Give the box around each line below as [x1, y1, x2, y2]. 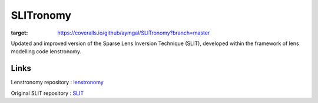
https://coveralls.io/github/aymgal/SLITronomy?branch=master [57, 29, 210, 36]
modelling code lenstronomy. [11, 48, 82, 55]
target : [11, 29, 28, 36]
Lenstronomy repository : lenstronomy [11, 79, 104, 86]
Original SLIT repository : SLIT [11, 90, 84, 97]
